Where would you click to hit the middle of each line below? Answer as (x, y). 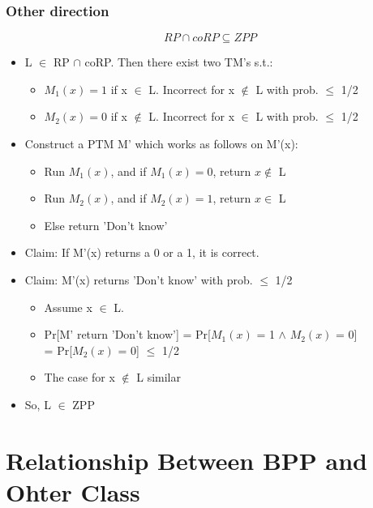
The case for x (79, 377)
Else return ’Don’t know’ (106, 225)
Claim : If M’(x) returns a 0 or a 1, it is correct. (142, 252)
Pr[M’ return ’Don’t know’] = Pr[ (127, 334)
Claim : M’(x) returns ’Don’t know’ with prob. (139, 279)
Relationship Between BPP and (186, 460)
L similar (159, 377)
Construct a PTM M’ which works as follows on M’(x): (161, 143)
